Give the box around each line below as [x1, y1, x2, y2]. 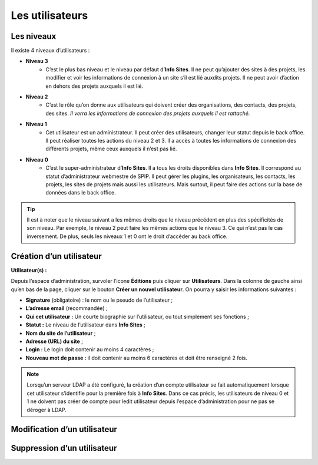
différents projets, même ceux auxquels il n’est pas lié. [45, 145, 177, 153]
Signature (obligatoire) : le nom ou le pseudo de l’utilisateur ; [25, 296, 173, 304]
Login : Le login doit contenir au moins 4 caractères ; [25, 346, 154, 353]
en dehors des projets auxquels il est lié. [45, 83, 144, 90]
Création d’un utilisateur [11, 251, 102, 261]
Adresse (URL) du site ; [25, 338, 84, 345]
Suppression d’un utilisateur [11, 443, 117, 453]
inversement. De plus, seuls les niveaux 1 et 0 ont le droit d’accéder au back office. [26, 233, 228, 240]
